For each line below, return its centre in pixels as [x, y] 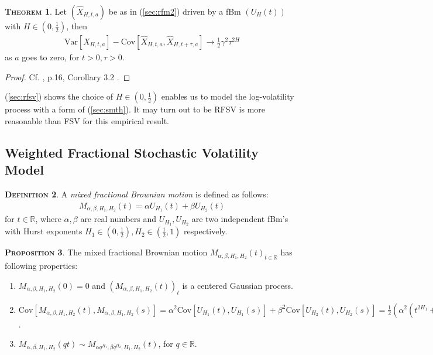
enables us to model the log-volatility [228, 96]
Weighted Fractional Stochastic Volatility [132, 152]
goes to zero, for [51, 57]
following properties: [41, 266]
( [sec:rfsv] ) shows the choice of [59, 96]
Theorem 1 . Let [36, 11]
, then [77, 26]
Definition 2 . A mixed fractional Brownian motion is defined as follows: [137, 194]
